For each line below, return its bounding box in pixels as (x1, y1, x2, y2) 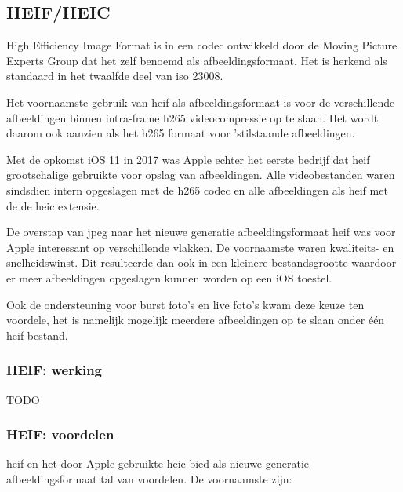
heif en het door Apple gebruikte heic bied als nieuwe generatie (6, 455, 309, 472)
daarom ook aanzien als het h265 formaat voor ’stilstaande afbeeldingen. (6, 125, 355, 141)
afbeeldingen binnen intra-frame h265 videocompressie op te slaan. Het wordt (6, 109, 379, 126)
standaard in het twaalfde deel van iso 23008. (6, 67, 223, 84)
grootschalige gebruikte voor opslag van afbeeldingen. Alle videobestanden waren (6, 166, 395, 183)
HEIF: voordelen (6, 425, 114, 444)
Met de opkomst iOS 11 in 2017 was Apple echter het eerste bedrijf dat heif (6, 151, 370, 167)
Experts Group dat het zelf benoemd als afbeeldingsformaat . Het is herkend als (6, 52, 387, 68)
